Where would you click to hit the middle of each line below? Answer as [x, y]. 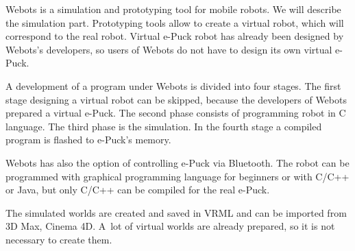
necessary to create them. [59, 239]
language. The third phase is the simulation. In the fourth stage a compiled [164, 126]
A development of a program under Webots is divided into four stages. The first [173, 85]
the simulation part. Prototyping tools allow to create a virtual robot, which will [175, 22]
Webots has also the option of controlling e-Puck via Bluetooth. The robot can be [177, 162]
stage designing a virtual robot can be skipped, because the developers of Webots [176, 99]
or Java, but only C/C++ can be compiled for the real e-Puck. [138, 190]
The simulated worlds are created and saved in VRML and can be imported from [176, 212]
